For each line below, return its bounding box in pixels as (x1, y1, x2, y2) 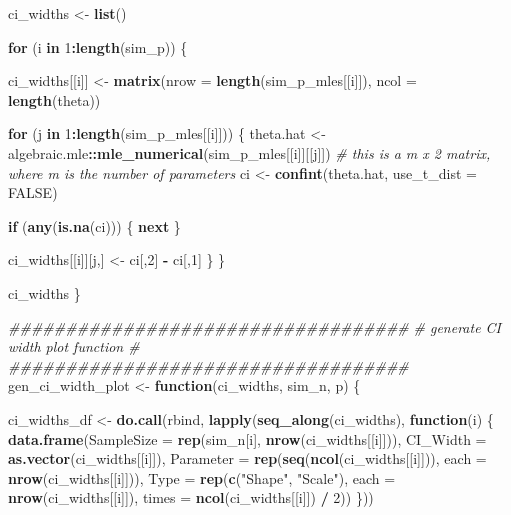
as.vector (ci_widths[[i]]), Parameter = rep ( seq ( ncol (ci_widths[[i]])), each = (8, 448, 487, 469)
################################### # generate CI (8, 316, 502, 337)
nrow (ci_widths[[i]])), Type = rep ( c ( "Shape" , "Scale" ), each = (8, 467, 396, 488)
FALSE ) (8, 182, 58, 203)
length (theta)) (8, 89, 101, 110)
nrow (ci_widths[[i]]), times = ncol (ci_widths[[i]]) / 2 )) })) (8, 487, 374, 508)
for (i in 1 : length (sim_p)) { (8, 36, 188, 57)
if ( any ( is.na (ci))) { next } (8, 215, 181, 236)
